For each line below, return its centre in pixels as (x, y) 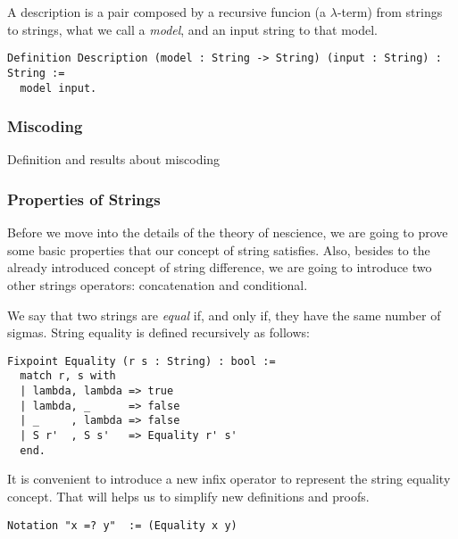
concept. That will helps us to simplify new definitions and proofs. (188, 496)
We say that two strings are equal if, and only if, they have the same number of (224, 315)
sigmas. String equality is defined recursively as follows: (158, 332)
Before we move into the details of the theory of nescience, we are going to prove (228, 232)
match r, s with (68, 376)
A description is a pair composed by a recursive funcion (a (167, 12)
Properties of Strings (84, 199)
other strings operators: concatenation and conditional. (158, 284)
